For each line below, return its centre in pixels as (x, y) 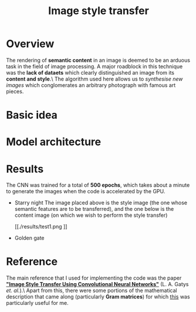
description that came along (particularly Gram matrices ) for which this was (98, 297)
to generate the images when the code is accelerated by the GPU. (86, 192)
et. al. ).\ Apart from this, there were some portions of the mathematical (92, 291)
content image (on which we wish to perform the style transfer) (91, 215)
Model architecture (54, 142)
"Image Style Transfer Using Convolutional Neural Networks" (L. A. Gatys (97, 284)
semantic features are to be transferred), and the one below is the (94, 209)
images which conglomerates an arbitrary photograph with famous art (91, 85)
